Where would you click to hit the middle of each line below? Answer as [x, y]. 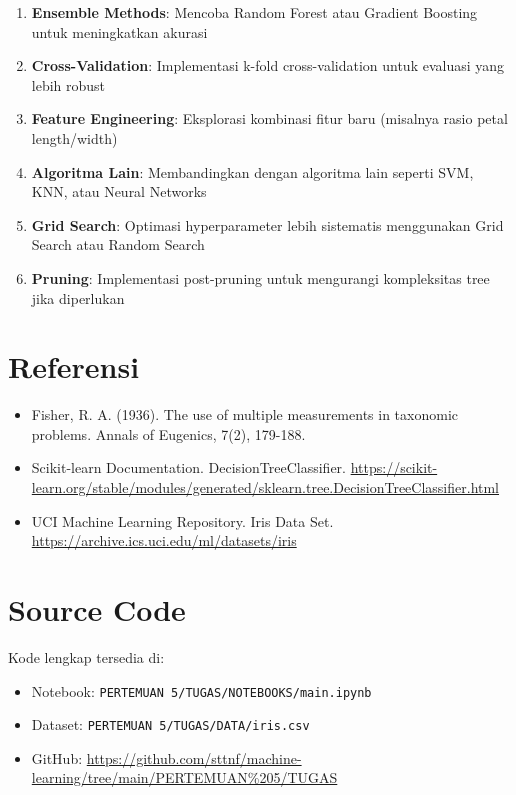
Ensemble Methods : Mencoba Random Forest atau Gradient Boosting [254, 12]
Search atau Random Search [118, 244]
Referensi [74, 366]
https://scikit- [394, 467]
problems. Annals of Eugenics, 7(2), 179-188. [168, 433]
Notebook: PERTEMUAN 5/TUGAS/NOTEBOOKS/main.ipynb [201, 690]
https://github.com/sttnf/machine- [194, 757]
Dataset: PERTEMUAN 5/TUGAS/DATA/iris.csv [170, 724]
